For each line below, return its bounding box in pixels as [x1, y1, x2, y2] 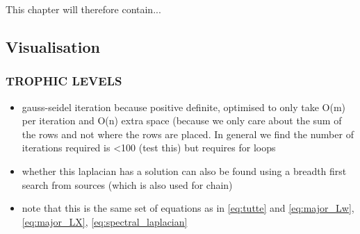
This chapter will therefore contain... [6, 2, 161, 16]
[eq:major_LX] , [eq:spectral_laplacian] [22, 214, 188, 228]
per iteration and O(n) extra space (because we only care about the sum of [22, 113, 342, 128]
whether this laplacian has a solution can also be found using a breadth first [22, 163, 347, 178]
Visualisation [6, 35, 100, 57]
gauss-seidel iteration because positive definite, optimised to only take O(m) [22, 99, 346, 114]
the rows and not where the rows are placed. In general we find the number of [22, 126, 354, 141]
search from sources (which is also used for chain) [22, 177, 233, 192]
